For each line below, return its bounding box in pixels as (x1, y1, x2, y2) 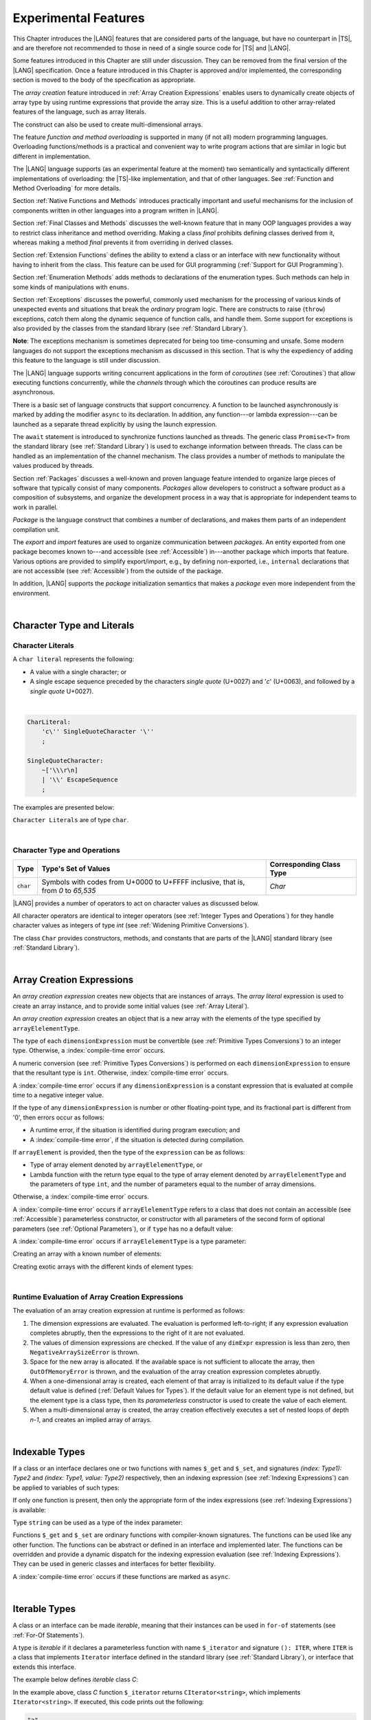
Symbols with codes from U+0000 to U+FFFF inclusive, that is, (41, 877, 245, 887)
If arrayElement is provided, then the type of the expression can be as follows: (12, 1148, 245, 1156)
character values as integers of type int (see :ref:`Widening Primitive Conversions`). (12, 921, 249, 929)
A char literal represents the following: (12, 655, 135, 663)
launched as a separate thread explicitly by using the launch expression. (12, 420, 218, 428)
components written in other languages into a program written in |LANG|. (12, 206, 219, 215)
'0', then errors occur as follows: (12, 1113, 104, 1121)
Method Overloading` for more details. (12, 184, 122, 193)
